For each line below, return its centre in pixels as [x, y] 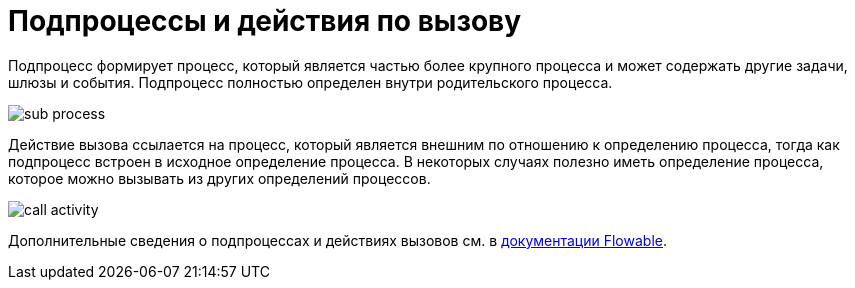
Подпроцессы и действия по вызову [265, 21]
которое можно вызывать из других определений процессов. [219, 178]
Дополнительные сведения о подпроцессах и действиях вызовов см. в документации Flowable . [337, 240]
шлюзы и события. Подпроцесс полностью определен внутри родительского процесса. [310, 82]
